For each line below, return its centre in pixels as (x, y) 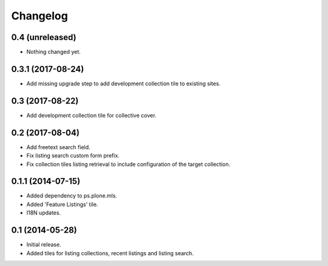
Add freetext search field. (58, 147)
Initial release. (44, 245)
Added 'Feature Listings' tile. (62, 204)
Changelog (39, 16)
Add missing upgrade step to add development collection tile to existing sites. (124, 83)
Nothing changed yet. (54, 52)
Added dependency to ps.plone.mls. (72, 196)
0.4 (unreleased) (44, 37)
